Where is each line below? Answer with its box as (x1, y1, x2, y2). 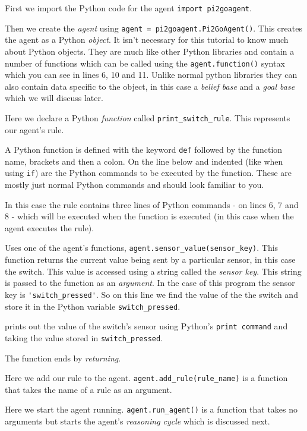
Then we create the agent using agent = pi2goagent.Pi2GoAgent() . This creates (5, 21, 302, 34)
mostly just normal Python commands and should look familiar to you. (5, 178, 264, 191)
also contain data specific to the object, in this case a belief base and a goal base (5, 80, 295, 92)
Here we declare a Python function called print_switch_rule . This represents (5, 111, 290, 124)
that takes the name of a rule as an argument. (5, 383, 172, 395)
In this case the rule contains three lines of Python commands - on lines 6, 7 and (5, 198, 299, 210)
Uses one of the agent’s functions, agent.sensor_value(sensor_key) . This (5, 241, 278, 254)
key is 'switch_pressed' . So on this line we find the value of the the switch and (5, 288, 298, 300)
